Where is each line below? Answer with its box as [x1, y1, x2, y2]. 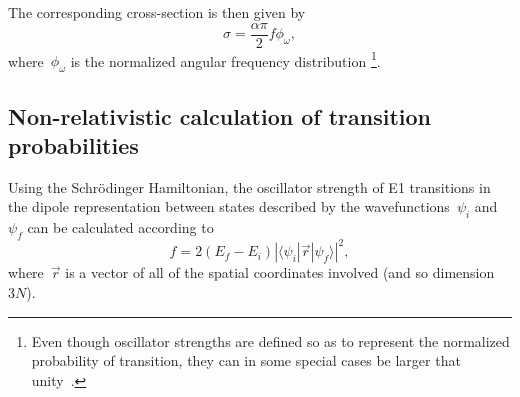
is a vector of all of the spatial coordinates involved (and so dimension [65, 262, 495, 283]
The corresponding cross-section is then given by [8, 2, 306, 22]
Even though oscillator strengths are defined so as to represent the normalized [31, 330, 510, 351]
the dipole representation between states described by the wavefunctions [8, 196, 450, 217]
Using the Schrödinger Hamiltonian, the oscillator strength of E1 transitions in [8, 176, 491, 197]
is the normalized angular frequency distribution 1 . [70, 47, 381, 71]
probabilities [8, 129, 139, 160]
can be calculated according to [27, 217, 214, 238]
